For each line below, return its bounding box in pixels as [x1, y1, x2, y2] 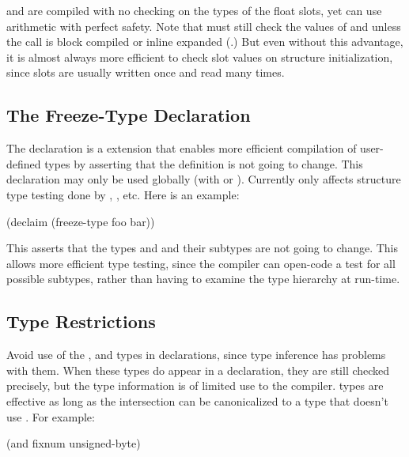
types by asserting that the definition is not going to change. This [44, 155, 363, 172]
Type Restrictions [6, 309, 156, 334]
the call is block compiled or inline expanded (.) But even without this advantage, [6, 33, 403, 50]
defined [6, 155, 41, 172]
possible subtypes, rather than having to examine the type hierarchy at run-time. [6, 270, 400, 287]
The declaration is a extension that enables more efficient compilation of [6, 140, 357, 157]
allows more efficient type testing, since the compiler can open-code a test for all [6, 255, 396, 271]
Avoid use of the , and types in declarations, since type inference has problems [6, 346, 386, 363]
